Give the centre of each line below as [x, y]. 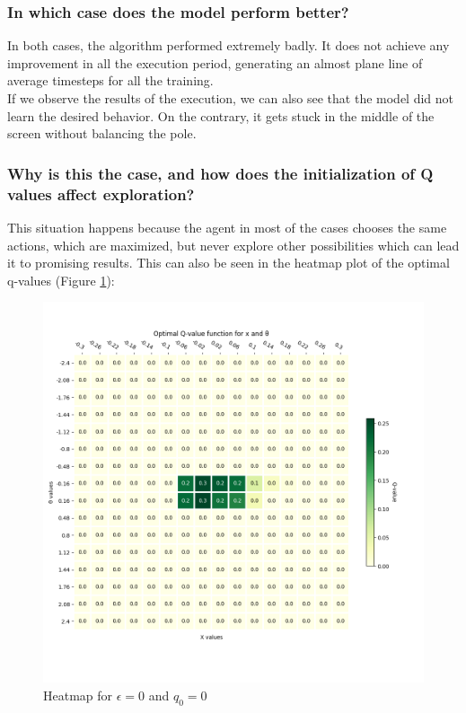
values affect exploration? [101, 194]
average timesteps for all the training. [110, 80]
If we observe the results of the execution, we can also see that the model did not [230, 98]
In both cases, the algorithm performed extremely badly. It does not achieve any [229, 45]
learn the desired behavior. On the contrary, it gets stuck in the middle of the [221, 115]
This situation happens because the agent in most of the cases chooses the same [227, 227]
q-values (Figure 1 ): [61, 280]
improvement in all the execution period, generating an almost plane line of [215, 62]
